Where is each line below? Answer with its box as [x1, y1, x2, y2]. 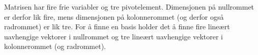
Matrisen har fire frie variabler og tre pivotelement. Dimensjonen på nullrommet [4, 2, 254, 12]
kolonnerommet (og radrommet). [4, 41, 106, 51]
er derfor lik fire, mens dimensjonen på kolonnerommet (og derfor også [4, 11, 224, 22]
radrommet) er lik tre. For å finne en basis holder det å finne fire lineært [4, 21, 230, 32]
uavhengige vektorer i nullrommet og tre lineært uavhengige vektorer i [4, 31, 223, 41]
